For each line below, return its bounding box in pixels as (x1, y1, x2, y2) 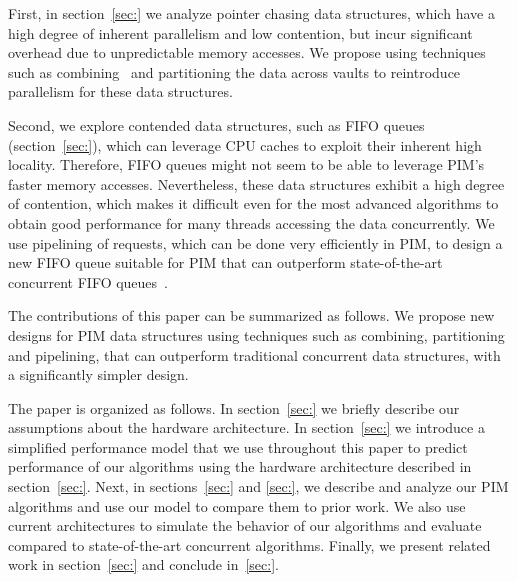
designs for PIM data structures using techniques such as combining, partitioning (8, 324, 505, 345)
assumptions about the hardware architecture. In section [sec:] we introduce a (8, 417, 485, 438)
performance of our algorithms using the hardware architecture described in (8, 456, 472, 477)
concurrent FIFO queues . (8, 271, 169, 292)
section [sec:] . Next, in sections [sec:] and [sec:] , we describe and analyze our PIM (8, 476, 509, 497)
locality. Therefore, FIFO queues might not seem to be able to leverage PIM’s (8, 154, 485, 175)
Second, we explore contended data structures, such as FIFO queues (8, 114, 425, 135)
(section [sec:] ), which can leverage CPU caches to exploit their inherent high (8, 134, 482, 155)
